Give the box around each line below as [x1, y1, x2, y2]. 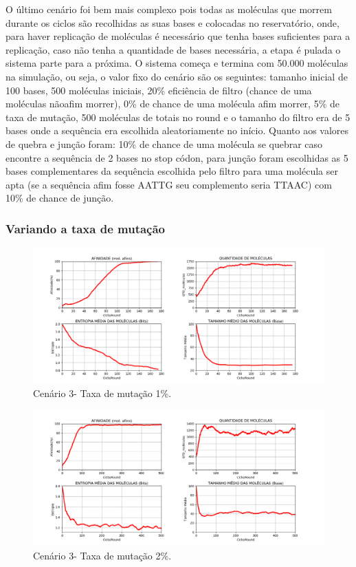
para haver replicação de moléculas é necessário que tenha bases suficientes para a [5, 29, 351, 43]
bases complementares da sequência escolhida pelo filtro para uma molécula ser [5, 164, 338, 178]
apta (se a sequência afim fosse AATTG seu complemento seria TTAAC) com [5, 177, 332, 191]
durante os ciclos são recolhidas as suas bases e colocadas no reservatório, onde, [5, 15, 340, 30]
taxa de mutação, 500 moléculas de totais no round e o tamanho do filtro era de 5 [5, 109, 351, 124]
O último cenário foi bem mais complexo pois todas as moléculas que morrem [5, 2, 332, 16]
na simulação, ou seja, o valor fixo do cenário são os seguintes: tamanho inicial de [5, 69, 348, 83]
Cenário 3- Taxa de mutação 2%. [33, 548, 172, 562]
